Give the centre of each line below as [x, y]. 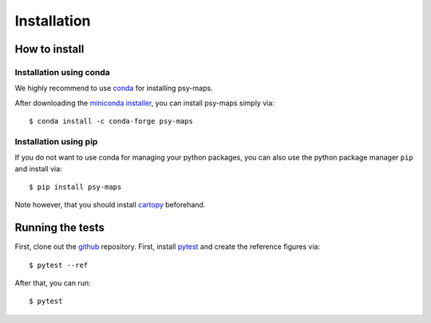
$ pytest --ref [59, 265]
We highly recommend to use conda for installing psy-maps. [114, 89]
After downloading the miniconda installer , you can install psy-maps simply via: [144, 103]
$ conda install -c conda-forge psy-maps [111, 121]
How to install [49, 49]
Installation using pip [56, 141]
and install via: [39, 168]
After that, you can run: [53, 283]
